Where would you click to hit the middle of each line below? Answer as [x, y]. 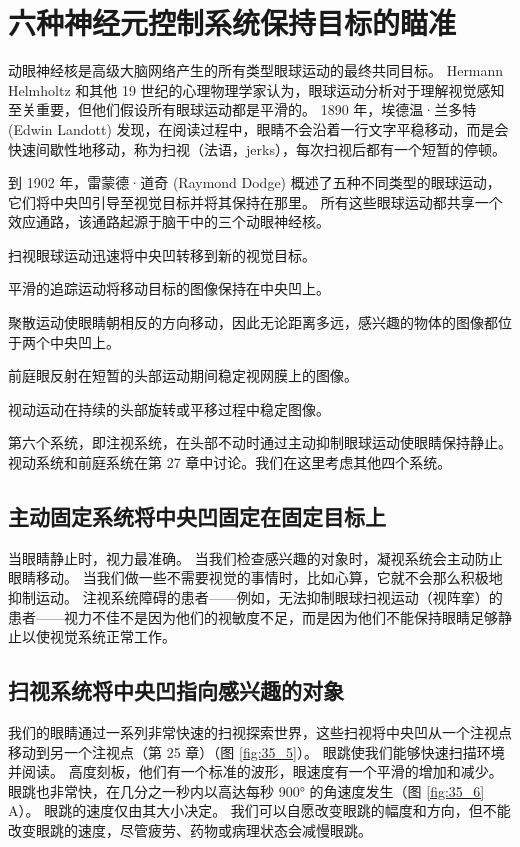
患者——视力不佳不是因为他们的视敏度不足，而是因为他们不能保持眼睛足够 [253, 616]
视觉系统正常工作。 [112, 636]
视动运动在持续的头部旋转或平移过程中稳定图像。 [169, 408]
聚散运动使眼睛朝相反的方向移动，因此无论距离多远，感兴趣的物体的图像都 [253, 322]
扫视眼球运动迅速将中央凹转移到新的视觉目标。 [162, 254]
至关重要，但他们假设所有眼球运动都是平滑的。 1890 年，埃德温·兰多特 [242, 109]
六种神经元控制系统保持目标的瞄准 [232, 22]
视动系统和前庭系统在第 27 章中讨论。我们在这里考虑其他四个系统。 [230, 462]
